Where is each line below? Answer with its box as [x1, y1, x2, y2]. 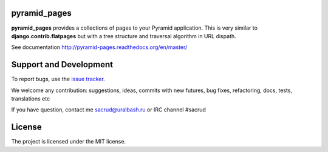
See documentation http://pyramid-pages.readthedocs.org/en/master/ [11, 44, 188, 51]
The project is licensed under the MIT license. [11, 138, 126, 145]
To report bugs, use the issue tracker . [11, 76, 106, 83]
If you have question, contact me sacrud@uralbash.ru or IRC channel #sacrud [11, 106, 207, 113]
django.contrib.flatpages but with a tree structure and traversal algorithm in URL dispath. [11, 32, 236, 39]
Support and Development [11, 59, 114, 70]
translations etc [11, 94, 50, 102]
